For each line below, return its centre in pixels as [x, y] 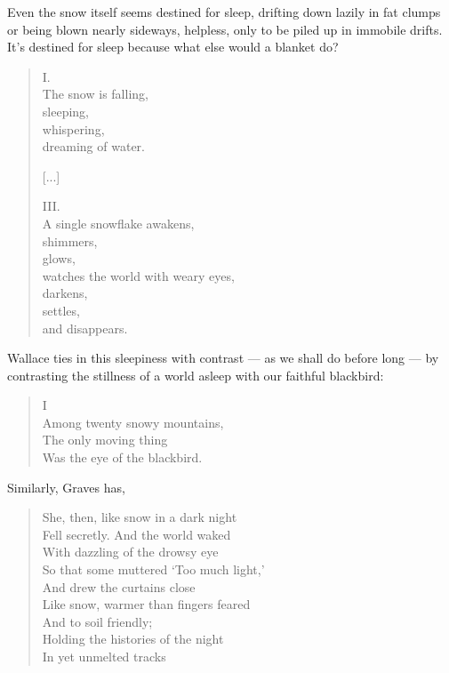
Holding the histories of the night [133, 639]
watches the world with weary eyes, [138, 275]
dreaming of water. [93, 146]
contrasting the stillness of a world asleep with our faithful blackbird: [196, 375]
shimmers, [70, 240]
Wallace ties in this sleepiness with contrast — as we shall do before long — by [223, 358]
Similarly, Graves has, [66, 487]
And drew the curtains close [119, 586]
